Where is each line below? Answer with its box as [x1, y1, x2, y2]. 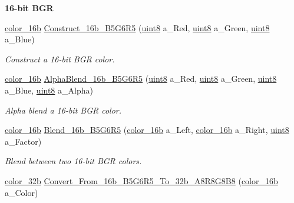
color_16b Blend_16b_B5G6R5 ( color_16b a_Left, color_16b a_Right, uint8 [5, 124, 289, 136]
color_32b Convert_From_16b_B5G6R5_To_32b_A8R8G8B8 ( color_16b [5, 174, 278, 187]
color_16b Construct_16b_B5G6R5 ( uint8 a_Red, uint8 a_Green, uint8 [5, 21, 270, 34]
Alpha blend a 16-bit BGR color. [5, 104, 122, 116]
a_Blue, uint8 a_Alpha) [5, 84, 93, 96]
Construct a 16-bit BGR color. [5, 52, 115, 65]
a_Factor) [5, 135, 42, 147]
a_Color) [5, 186, 38, 198]
